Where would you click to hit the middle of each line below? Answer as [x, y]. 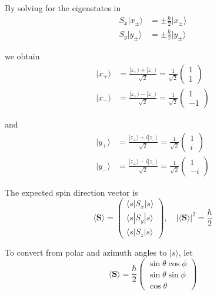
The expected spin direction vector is [71, 192]
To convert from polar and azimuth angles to [86, 252]
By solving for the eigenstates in [63, 8]
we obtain [22, 56]
